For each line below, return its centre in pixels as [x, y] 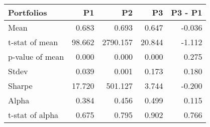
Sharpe [20, 86]
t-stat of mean [33, 42]
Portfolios [28, 12]
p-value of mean [36, 56]
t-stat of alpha [33, 115]
